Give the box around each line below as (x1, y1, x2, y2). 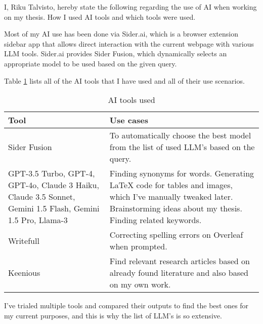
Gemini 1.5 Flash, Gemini (8, 202, 100, 214)
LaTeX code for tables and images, (109, 179, 233, 191)
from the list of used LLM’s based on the (109, 141, 255, 153)
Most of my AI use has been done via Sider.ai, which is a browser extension (4, 28, 238, 39)
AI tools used (108, 94, 155, 106)
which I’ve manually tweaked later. (109, 191, 233, 203)
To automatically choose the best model (109, 129, 251, 141)
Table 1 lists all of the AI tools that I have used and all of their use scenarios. (4, 75, 245, 86)
